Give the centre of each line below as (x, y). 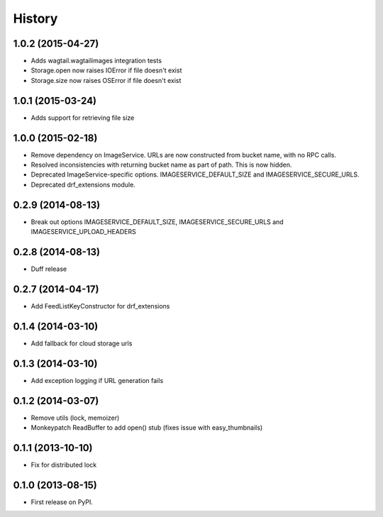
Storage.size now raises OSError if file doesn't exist (106, 80)
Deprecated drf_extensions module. (83, 184)
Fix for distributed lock (64, 465)
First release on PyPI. (62, 502)
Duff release (49, 269)
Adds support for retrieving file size (83, 118)
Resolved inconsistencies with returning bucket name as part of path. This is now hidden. (161, 165)
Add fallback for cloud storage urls (82, 343)
